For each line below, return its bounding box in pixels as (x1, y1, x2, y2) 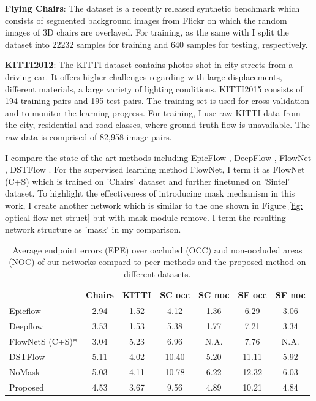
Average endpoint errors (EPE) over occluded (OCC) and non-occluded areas (12, 243, 303, 256)
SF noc (275, 288, 306, 301)
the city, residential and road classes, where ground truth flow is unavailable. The (5, 118, 310, 131)
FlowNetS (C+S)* (9, 335, 78, 347)
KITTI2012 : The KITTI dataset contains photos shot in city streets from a (5, 58, 293, 71)
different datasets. (124, 267, 191, 280)
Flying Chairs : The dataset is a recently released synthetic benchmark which (5, 2, 300, 14)
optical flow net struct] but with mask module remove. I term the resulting (5, 211, 286, 223)
